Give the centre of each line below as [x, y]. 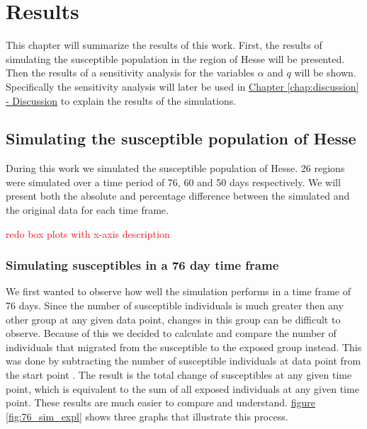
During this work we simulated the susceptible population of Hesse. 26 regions [175, 168]
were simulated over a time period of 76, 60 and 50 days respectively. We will [173, 182]
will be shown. [325, 73]
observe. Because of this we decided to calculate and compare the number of [171, 333]
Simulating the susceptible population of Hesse [181, 138]
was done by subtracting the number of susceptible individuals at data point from [183, 361]
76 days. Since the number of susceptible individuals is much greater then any [175, 305]
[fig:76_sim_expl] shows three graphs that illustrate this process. [147, 416]
